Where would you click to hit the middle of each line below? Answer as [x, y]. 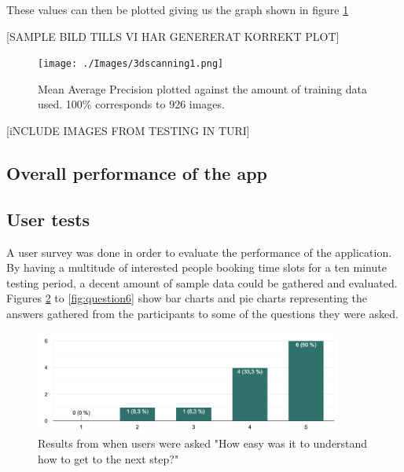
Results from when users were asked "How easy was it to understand [203, 443]
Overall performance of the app [137, 173]
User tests [48, 219]
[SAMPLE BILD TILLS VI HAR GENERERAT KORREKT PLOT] [173, 36]
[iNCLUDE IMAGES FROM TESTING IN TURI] [128, 131]
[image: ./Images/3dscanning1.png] [131, 64]
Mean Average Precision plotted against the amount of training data [202, 88]
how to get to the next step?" [108, 458]
